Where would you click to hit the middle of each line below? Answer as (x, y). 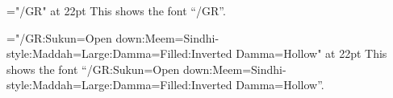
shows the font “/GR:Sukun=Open (93, 69)
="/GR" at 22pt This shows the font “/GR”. (116, 10)
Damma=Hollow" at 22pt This (311, 53)
